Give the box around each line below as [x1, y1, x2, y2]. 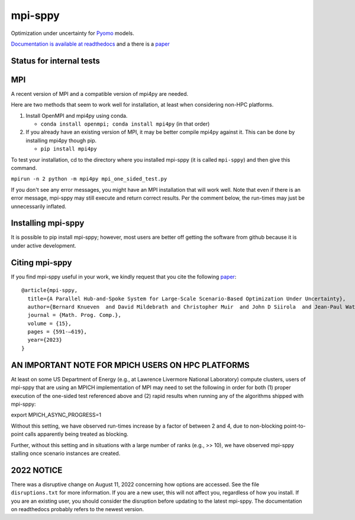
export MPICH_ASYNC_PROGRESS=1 [11, 412, 102, 419]
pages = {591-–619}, [27, 329, 88, 335]
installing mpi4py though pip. [25, 137, 97, 144]
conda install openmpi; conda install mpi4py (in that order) [40, 120, 210, 127]
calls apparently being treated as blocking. [24, 431, 128, 438]
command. [11, 164, 37, 171]
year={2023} [27, 336, 62, 344]
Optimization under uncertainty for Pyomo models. [11, 30, 134, 37]
